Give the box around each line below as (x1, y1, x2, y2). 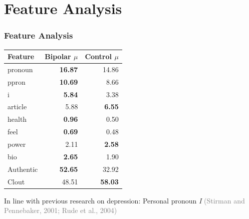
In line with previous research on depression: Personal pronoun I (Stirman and (4, 195, 245, 205)
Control (85, 51, 112, 62)
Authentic (8, 163, 38, 174)
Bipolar (45, 51, 71, 62)
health (8, 114, 27, 124)
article (8, 101, 27, 112)
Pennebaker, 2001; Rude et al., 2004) (4, 205, 117, 215)
